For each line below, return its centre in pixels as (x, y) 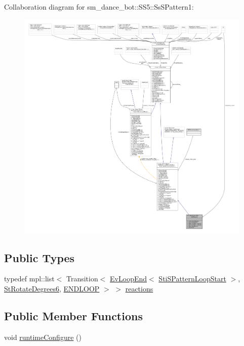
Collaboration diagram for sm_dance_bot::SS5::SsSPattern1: (99, 7)
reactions (139, 288)
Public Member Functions (73, 315)
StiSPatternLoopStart (192, 279)
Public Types (39, 257)
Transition (82, 279)
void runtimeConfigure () (43, 337)
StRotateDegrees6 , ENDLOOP (52, 288)
